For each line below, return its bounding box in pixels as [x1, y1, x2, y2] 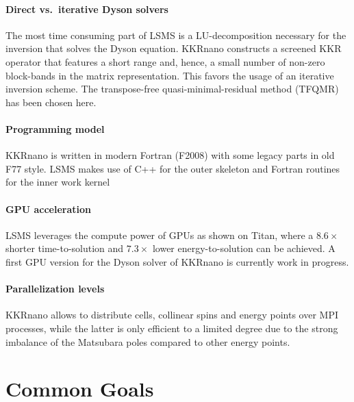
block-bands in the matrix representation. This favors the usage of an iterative [5, 68, 334, 82]
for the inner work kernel [5, 175, 110, 189]
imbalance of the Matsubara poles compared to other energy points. [5, 334, 290, 349]
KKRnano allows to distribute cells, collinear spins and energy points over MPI [5, 307, 338, 322]
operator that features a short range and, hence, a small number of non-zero [5, 54, 325, 68]
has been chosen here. [5, 95, 97, 109]
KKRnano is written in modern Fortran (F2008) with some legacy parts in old [5, 148, 335, 162]
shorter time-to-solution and [5, 241, 124, 255]
